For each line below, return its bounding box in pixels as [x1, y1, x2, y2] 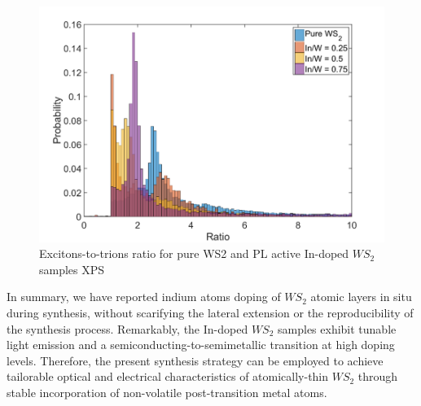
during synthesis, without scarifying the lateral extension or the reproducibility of [7, 303, 414, 321]
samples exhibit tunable [278, 320, 397, 337]
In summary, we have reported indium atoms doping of [7, 288, 281, 305]
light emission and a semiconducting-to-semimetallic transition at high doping [7, 336, 395, 353]
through [357, 368, 398, 385]
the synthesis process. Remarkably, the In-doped [7, 320, 248, 337]
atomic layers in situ [310, 288, 412, 305]
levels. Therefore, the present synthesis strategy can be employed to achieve [7, 351, 384, 369]
